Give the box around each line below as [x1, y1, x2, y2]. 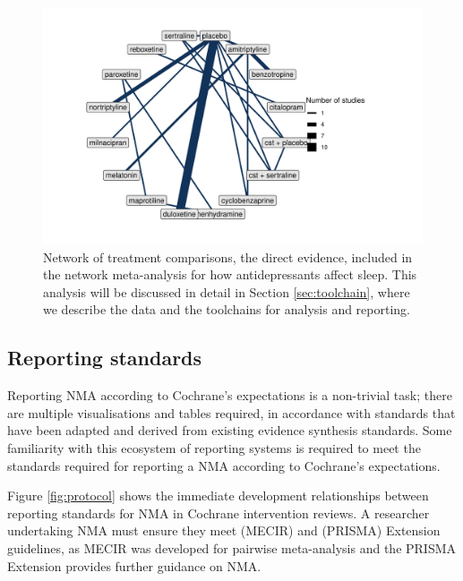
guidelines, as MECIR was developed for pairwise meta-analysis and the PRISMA [7, 538, 457, 557]
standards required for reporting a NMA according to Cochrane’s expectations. [7, 456, 441, 474]
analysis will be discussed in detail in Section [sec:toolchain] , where [43, 282, 410, 301]
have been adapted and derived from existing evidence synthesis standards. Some [7, 421, 452, 440]
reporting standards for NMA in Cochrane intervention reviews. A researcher [7, 503, 430, 522]
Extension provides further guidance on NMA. [7, 556, 262, 575]
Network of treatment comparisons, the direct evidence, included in [43, 247, 413, 266]
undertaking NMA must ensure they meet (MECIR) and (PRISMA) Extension [7, 521, 441, 540]
